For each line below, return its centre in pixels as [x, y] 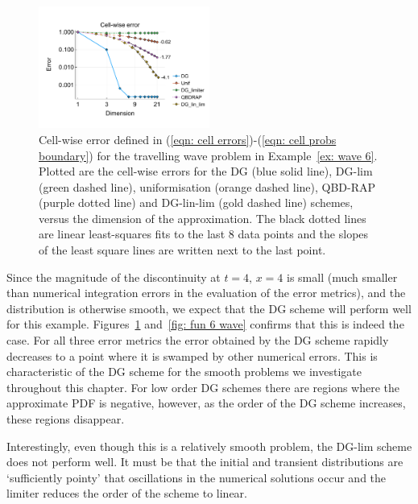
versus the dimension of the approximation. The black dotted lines [203, 218]
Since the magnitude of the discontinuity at [114, 277]
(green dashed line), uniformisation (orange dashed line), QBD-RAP [207, 186]
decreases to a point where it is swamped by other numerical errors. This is [192, 355]
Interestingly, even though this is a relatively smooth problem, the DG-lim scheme [209, 446]
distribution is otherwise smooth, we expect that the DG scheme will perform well [209, 308]
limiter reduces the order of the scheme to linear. [127, 493]
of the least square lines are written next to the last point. [182, 250]
